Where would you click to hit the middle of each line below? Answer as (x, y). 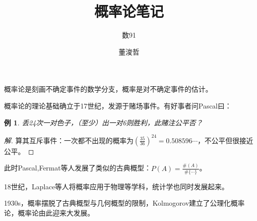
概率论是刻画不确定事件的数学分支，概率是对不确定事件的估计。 (108, 89)
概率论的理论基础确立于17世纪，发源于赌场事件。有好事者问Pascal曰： (118, 105)
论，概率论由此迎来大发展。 (49, 213)
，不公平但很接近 (225, 140)
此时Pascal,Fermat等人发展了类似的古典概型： (78, 168)
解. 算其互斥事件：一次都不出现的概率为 (69, 140)
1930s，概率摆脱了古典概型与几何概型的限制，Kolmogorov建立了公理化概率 (125, 203)
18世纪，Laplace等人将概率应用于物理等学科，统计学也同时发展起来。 (116, 186)
